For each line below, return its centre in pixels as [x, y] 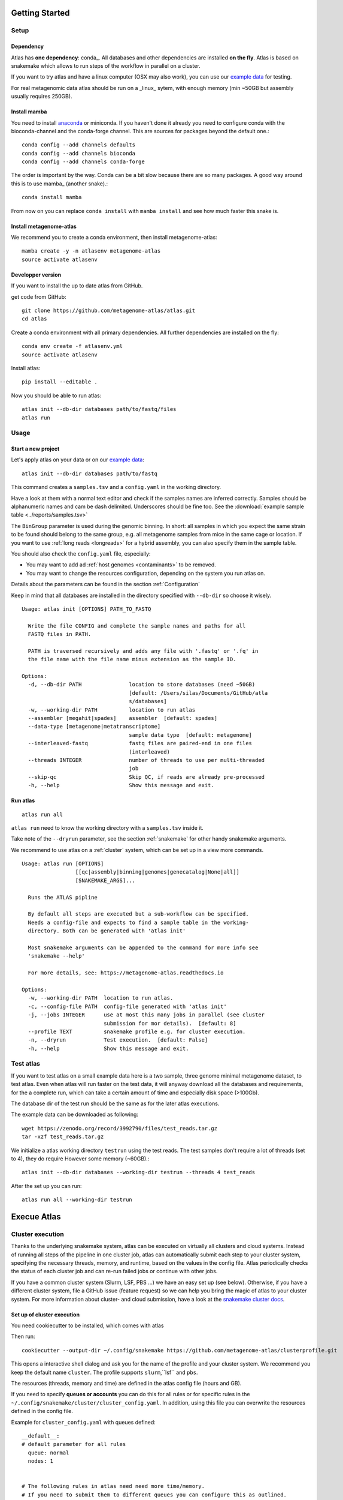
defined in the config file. [42, 1411]
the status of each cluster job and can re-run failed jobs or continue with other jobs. [114, 1271]
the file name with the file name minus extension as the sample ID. [132, 659]
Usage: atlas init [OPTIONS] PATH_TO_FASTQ [86, 609]
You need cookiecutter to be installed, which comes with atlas [87, 1325]
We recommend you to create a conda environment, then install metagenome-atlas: [114, 238]
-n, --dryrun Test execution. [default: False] [118, 1040]
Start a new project [35, 449]
